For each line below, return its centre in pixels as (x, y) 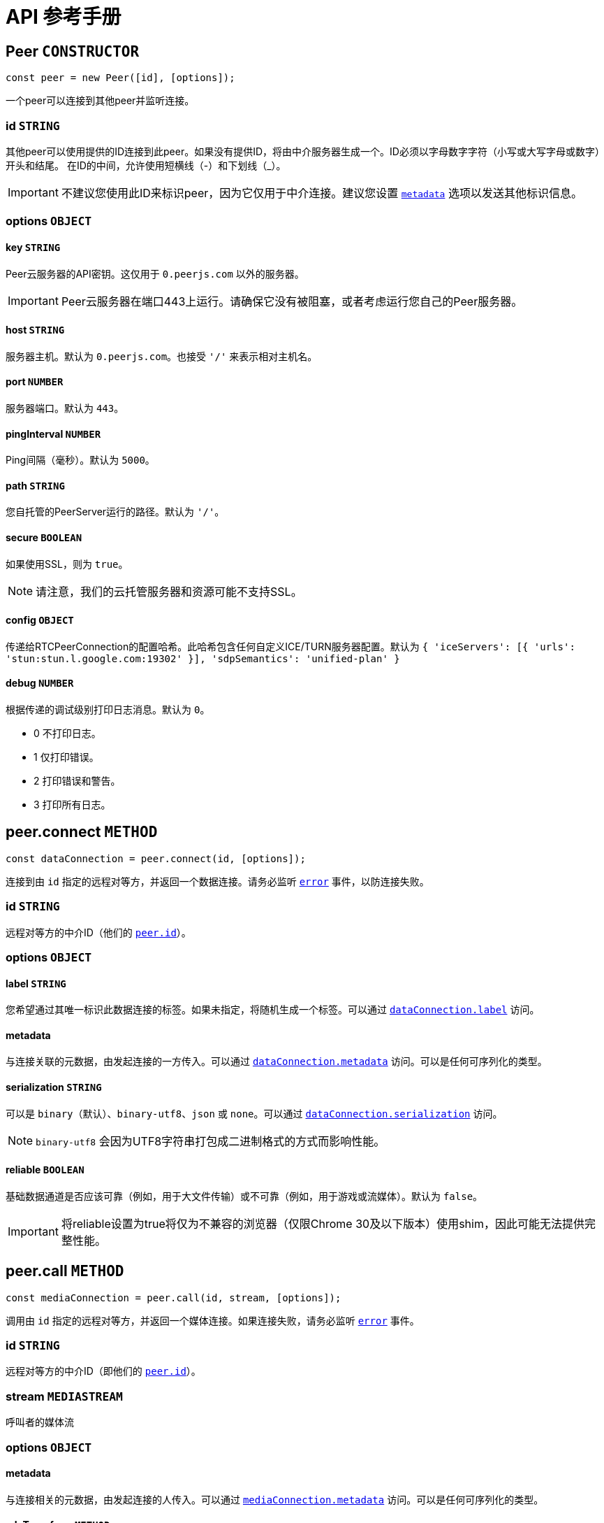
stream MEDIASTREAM (64, 1396)
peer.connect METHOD (82, 832)
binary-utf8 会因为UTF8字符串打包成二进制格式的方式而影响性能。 (211, 1141)
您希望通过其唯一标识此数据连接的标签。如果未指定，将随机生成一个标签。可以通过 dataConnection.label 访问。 (273, 1010)
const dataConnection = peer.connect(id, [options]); (156, 858)
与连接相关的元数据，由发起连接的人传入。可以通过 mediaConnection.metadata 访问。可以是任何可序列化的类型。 (275, 1499)
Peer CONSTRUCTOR (73, 51)
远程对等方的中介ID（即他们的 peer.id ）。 (103, 1371)
